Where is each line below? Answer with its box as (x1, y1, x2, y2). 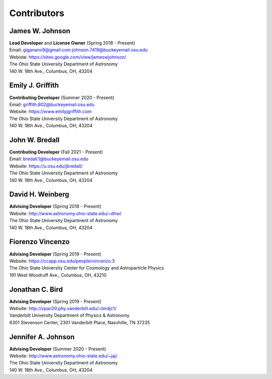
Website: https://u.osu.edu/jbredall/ (9, 163, 83, 169)
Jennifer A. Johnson (9, 332, 75, 341)
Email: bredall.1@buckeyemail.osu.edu (9, 156, 89, 162)
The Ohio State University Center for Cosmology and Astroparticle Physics (9, 265, 164, 271)
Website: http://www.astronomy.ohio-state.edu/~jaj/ (9, 353, 117, 359)
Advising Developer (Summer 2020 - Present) (9, 346, 106, 352)
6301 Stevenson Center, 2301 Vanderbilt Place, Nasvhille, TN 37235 (9, 319, 151, 325)
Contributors (9, 8, 65, 19)
